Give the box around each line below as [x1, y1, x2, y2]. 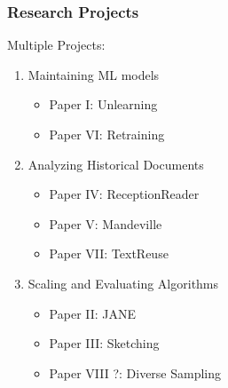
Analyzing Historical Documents [28, 154, 204, 173]
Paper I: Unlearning [49, 95, 158, 114]
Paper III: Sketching [49, 334, 160, 352]
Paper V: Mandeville [49, 214, 162, 233]
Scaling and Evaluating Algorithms [28, 273, 219, 292]
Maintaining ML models [28, 65, 160, 83]
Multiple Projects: [7, 36, 106, 54]
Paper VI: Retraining [49, 125, 165, 143]
